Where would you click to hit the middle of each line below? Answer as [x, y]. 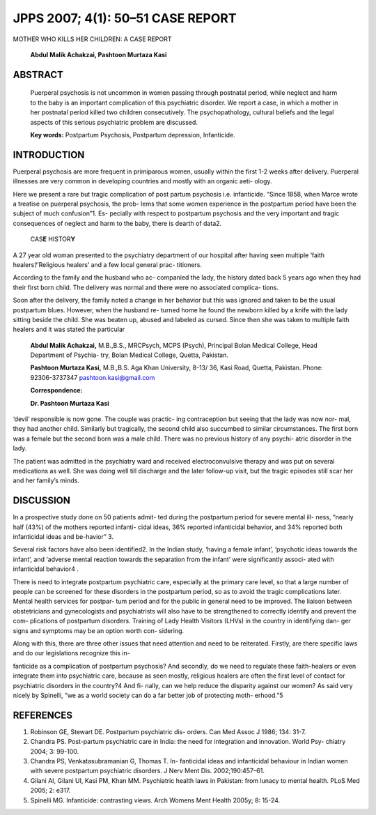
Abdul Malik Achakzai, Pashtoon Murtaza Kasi [99, 54]
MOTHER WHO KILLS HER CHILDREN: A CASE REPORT [92, 39]
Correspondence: [56, 390]
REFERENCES [43, 715]
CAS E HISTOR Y [53, 239]
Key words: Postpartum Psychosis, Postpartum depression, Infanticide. [133, 135]
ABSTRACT [38, 74]
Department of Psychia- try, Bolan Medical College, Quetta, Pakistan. [130, 355]
